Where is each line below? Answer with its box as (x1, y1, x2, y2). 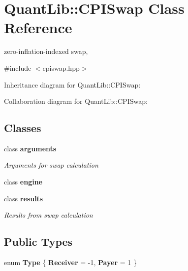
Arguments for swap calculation (4, 160, 98, 170)
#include (4, 62, 31, 73)
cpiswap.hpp (42, 62, 80, 73)
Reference (4, 17, 72, 38)
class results (4, 193, 43, 203)
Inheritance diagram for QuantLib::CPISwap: (4, 79, 141, 90)
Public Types (4, 234, 73, 249)
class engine (4, 177, 42, 187)
